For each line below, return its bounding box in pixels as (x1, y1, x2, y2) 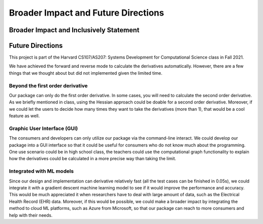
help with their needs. (9, 212, 53, 218)
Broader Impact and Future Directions (9, 7, 164, 18)
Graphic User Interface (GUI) (9, 125, 78, 132)
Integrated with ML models (9, 168, 74, 175)
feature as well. (9, 113, 40, 119)
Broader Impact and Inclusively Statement (9, 26, 140, 34)
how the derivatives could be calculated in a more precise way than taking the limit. (9, 156, 176, 162)
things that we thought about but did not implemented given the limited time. (9, 70, 163, 76)
